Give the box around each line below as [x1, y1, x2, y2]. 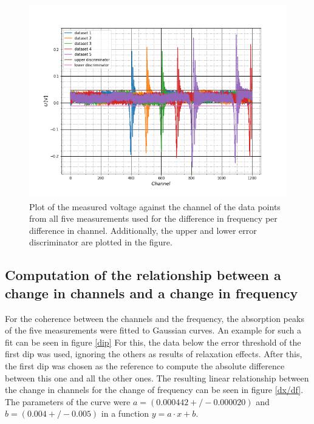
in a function [101, 407, 149, 420]
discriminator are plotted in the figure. [29, 236, 172, 248]
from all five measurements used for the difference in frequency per [29, 212, 278, 225]
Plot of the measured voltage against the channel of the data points [29, 200, 281, 213]
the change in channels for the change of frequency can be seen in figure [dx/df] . [5, 383, 304, 396]
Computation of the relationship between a [5, 265, 281, 284]
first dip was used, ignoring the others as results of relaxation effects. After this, [5, 347, 302, 360]
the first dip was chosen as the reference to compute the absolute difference [5, 359, 285, 372]
